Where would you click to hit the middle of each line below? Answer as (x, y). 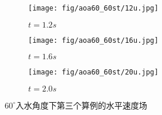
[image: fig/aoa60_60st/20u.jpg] (93, 72)
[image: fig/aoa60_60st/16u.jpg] (93, 40)
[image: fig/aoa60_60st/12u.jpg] (93, 8)
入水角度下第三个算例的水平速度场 (81, 105)
